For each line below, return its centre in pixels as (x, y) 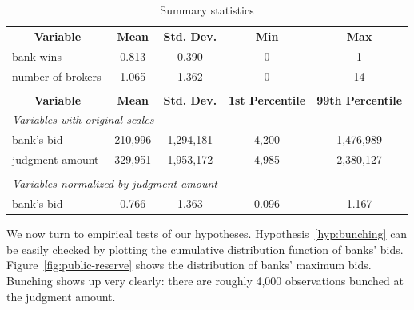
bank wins (37, 56)
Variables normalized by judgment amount (115, 183)
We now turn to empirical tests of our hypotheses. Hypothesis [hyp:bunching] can (207, 234)
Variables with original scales (83, 119)
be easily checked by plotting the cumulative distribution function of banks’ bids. (205, 249)
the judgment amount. (61, 296)
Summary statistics (207, 10)
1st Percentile (267, 99)
